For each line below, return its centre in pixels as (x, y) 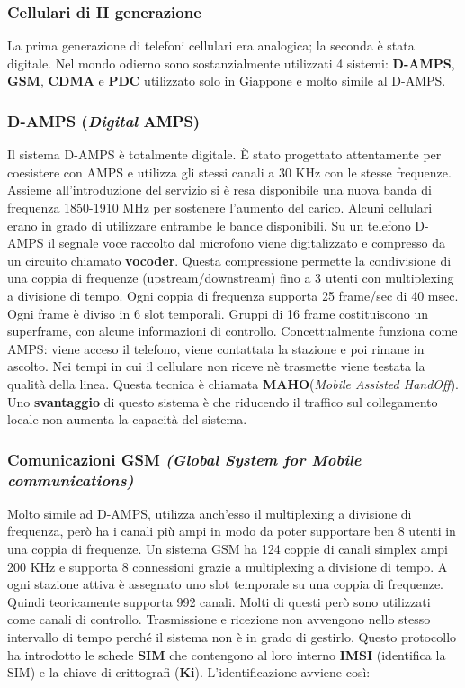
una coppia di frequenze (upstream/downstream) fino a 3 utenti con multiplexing (231, 278)
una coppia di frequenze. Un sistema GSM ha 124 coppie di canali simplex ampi (228, 549)
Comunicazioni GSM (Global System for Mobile (184, 459)
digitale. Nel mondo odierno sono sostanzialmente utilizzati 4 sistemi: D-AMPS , (231, 63)
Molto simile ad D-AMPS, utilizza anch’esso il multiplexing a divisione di (210, 513)
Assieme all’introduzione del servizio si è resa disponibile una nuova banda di (219, 190)
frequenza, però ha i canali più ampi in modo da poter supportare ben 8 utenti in (232, 531)
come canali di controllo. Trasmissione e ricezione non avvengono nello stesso (219, 619)
